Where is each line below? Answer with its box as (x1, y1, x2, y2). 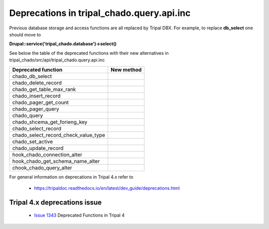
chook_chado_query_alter (12, 164, 72, 171)
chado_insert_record (12, 92, 61, 99)
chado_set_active (12, 138, 53, 145)
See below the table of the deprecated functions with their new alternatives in (9, 50, 169, 56)
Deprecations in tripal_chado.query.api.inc (9, 7, 191, 18)
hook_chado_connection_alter (12, 151, 82, 158)
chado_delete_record (12, 79, 62, 86)
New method (110, 66, 142, 73)
